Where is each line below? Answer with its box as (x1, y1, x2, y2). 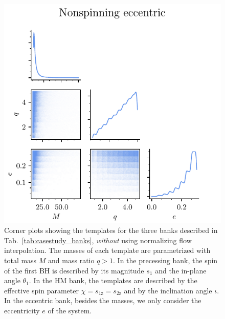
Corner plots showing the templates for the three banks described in (4, 225, 218, 236)
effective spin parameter (4, 285, 79, 295)
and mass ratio (48, 254, 95, 265)
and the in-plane (155, 265, 207, 275)
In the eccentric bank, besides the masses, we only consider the (4, 295, 201, 306)
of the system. (48, 305, 92, 315)
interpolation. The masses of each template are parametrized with (4, 245, 211, 256)
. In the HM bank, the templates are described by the (29, 275, 197, 286)
